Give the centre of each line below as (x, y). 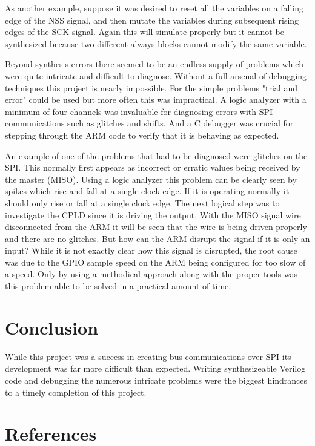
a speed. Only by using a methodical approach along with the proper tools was (151, 274)
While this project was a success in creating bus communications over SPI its (148, 356)
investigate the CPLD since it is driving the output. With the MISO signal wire (153, 215)
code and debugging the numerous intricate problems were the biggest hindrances (156, 380)
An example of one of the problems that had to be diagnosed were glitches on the (156, 155)
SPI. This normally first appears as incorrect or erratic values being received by (153, 167)
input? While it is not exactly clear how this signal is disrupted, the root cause (151, 250)
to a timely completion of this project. (76, 392)
